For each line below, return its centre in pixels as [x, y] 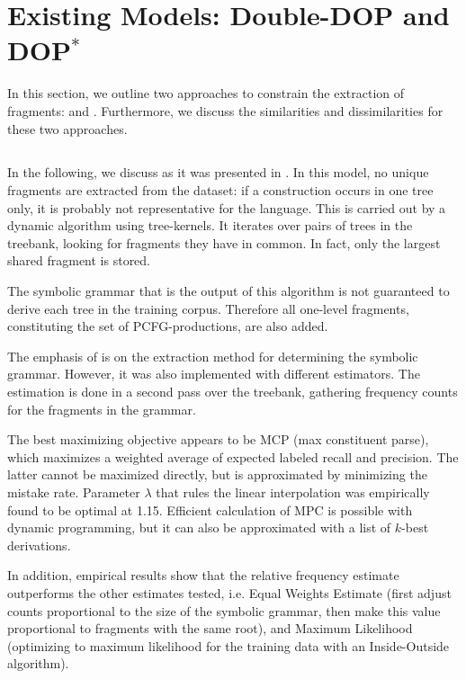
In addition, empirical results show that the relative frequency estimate [203, 575]
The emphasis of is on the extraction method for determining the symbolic [213, 356]
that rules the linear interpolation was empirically [293, 491]
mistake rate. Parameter [74, 491]
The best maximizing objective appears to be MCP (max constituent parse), [218, 439]
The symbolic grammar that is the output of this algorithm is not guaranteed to [229, 291]
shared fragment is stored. [79, 260]
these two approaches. [67, 128]
